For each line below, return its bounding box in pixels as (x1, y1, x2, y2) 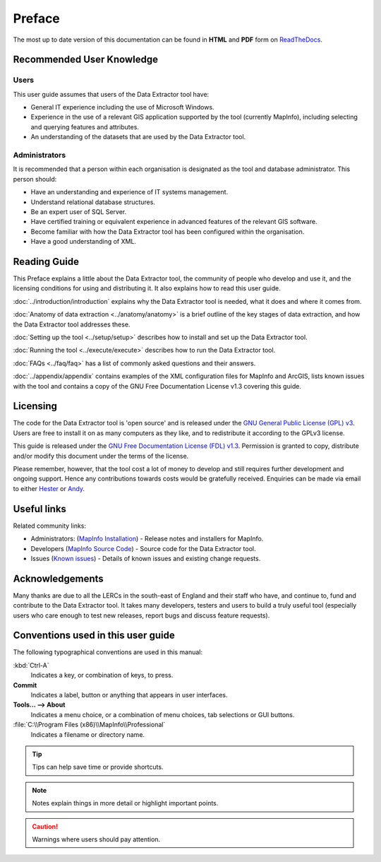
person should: (13, 175, 57, 183)
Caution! (32, 822, 59, 830)
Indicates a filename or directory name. (30, 730, 145, 738)
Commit (13, 680, 37, 689)
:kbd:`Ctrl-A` (13, 661, 49, 669)
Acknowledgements (13, 572, 104, 584)
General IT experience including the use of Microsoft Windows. (30, 103, 214, 112)
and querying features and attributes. (30, 122, 139, 131)
